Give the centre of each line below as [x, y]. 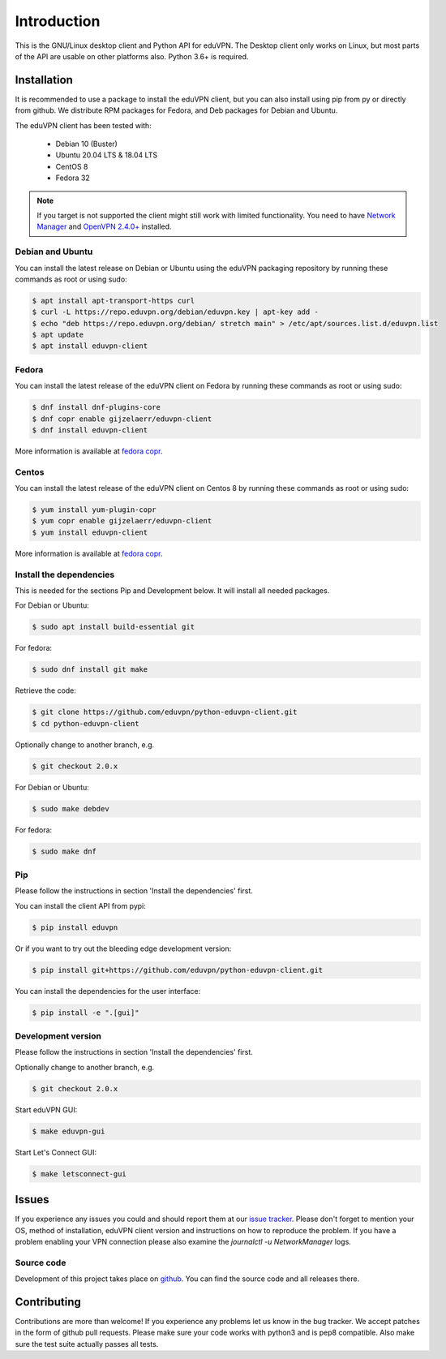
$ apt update [58, 335]
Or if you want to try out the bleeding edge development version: [123, 948]
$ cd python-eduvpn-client [86, 723]
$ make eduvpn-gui [69, 1131]
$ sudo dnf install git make [90, 670]
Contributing [48, 1302]
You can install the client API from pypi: [80, 905]
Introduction [58, 21]
